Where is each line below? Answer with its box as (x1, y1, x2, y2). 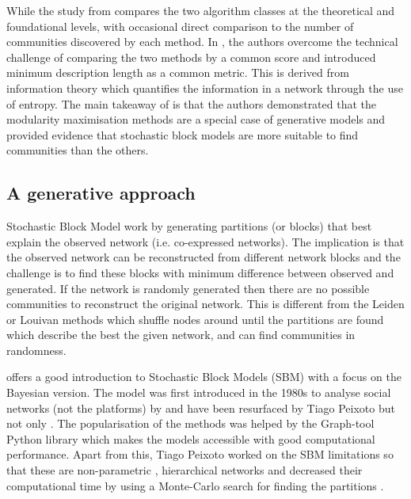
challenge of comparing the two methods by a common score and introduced (6, 48, 376, 65)
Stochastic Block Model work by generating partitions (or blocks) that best (6, 218, 372, 234)
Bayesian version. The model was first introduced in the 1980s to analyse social (6, 384, 391, 401)
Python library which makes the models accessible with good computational (6, 430, 375, 447)
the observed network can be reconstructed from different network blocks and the (6, 249, 401, 265)
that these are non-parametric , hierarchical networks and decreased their (6, 462, 363, 478)
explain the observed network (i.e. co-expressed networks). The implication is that (6, 233, 405, 249)
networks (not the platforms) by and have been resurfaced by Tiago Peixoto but (6, 399, 395, 416)
